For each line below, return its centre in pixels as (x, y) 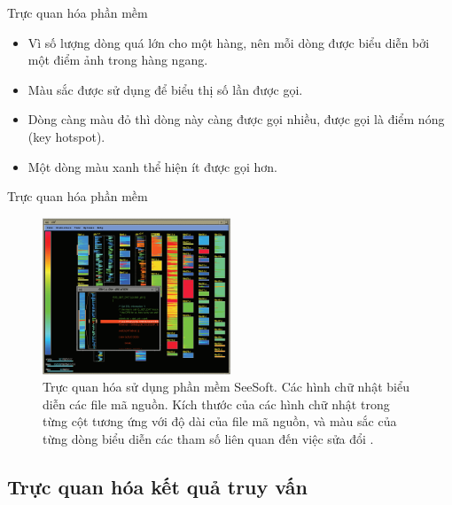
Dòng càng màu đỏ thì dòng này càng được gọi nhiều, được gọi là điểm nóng (236, 119)
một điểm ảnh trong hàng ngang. (118, 60)
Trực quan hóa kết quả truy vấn (157, 486)
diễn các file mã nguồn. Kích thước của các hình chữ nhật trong (216, 404)
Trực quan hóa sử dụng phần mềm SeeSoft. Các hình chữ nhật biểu (226, 387)
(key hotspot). (66, 136)
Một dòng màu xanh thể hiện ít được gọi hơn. (152, 166)
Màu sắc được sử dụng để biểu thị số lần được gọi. (165, 89)
